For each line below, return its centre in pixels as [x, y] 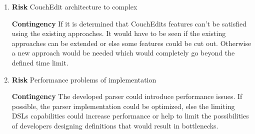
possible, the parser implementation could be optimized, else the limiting [123, 106]
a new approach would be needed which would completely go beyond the [123, 53]
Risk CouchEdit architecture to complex [74, 6]
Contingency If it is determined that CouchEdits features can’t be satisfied [129, 23]
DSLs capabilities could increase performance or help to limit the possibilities [130, 116]
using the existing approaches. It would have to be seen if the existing [119, 33]
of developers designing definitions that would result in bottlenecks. [115, 125]
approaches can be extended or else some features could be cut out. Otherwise [131, 43]
